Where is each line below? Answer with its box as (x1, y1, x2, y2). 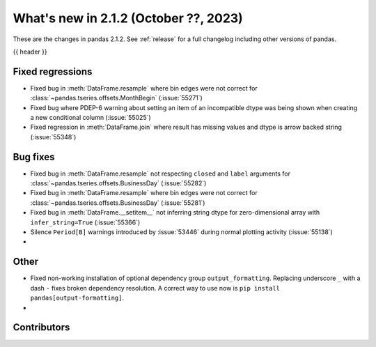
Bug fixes (13, 151, 55, 163)
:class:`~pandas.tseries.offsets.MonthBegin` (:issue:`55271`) (30, 94, 203, 102)
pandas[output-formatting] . (30, 293, 125, 302)
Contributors (13, 321, 70, 334)
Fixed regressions (13, 65, 93, 77)
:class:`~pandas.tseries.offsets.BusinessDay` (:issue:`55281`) (30, 199, 205, 207)
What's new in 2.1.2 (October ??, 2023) (13, 10, 243, 26)
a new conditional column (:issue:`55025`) (30, 114, 151, 122)
